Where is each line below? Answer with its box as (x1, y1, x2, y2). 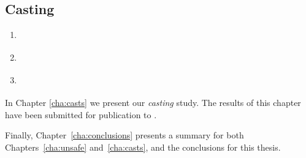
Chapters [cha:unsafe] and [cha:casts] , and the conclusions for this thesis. (5, 141, 281, 154)
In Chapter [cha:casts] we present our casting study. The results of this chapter (5, 96, 301, 109)
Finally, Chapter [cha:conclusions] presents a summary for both (5, 129, 244, 141)
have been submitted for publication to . (5, 108, 157, 121)
